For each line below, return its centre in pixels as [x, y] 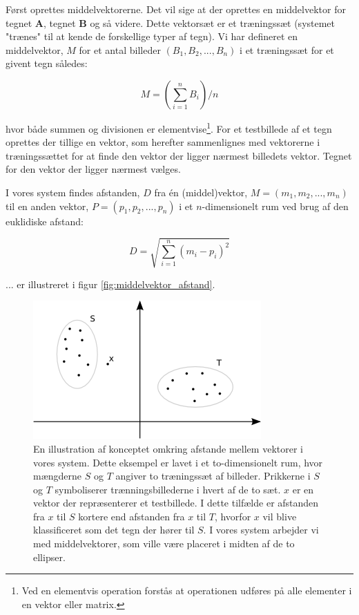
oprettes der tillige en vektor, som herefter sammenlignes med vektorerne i [163, 142]
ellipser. [49, 557]
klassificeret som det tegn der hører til [114, 530]
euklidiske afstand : [45, 221]
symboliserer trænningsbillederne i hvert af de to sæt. [168, 489]
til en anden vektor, [47, 206]
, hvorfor [233, 516]
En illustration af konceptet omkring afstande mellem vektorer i [168, 448]
